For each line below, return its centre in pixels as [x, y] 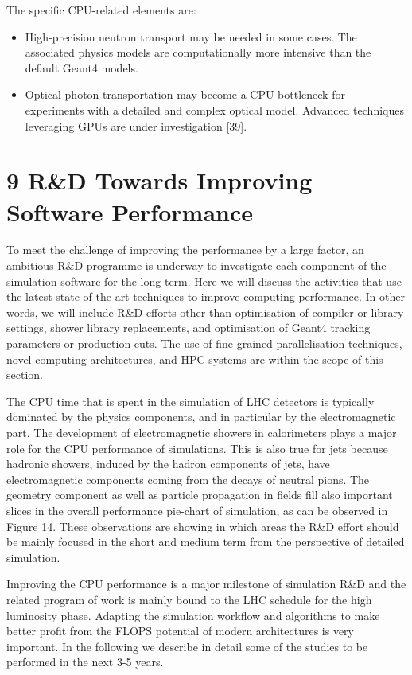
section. [25, 375]
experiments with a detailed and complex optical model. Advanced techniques [214, 109]
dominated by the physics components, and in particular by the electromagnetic [201, 417]
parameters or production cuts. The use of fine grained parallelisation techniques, [204, 343]
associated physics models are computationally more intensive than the [198, 52]
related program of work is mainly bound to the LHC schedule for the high [189, 599]
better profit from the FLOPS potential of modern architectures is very [180, 631]
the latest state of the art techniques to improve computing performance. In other [206, 297]
